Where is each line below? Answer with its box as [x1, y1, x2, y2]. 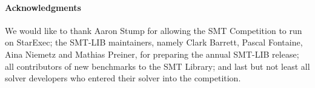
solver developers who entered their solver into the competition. [5, 72, 241, 84]
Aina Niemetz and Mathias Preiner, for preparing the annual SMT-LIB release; [5, 47, 299, 60]
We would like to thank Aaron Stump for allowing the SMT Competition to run [5, 24, 302, 36]
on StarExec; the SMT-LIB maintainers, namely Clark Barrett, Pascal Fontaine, [5, 36, 303, 49]
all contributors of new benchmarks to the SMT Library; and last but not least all [5, 59, 310, 72]
